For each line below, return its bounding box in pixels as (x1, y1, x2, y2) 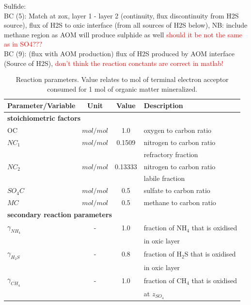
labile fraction (143, 173, 185, 183)
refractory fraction (143, 149, 198, 159)
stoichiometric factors (7, 113, 81, 123)
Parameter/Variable (7, 100, 76, 111)
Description (143, 100, 183, 111)
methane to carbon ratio (143, 197, 216, 208)
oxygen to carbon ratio (143, 125, 212, 135)
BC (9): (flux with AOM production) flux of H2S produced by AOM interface (4, 48, 235, 58)
